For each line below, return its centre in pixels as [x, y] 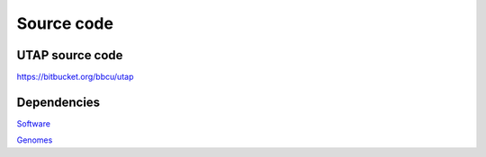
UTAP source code [70, 55]
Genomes [35, 140]
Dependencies [58, 102]
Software [34, 123]
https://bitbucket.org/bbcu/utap [75, 77]
